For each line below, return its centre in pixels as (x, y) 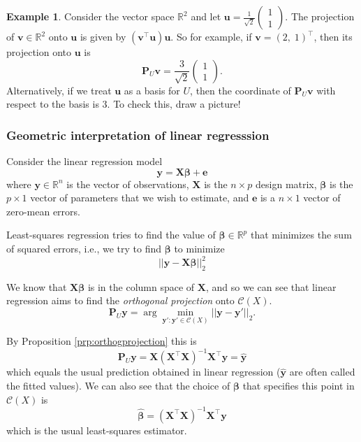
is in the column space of (141, 286)
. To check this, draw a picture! (174, 104)
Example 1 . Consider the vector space (90, 16)
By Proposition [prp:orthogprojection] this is (102, 341)
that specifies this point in (299, 386)
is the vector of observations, (128, 184)
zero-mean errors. (43, 211)
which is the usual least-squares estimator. (97, 430)
